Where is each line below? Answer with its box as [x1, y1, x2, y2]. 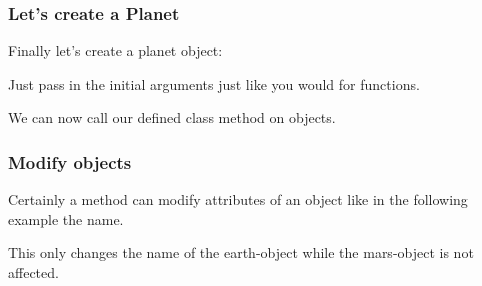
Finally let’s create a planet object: [8, 40, 223, 61]
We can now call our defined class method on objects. [8, 107, 336, 128]
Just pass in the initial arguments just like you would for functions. [8, 73, 420, 94]
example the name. [8, 208, 124, 229]
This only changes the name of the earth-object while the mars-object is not [8, 242, 474, 263]
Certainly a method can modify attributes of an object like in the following [8, 189, 468, 210]
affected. [8, 262, 59, 282]
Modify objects [8, 149, 132, 174]
